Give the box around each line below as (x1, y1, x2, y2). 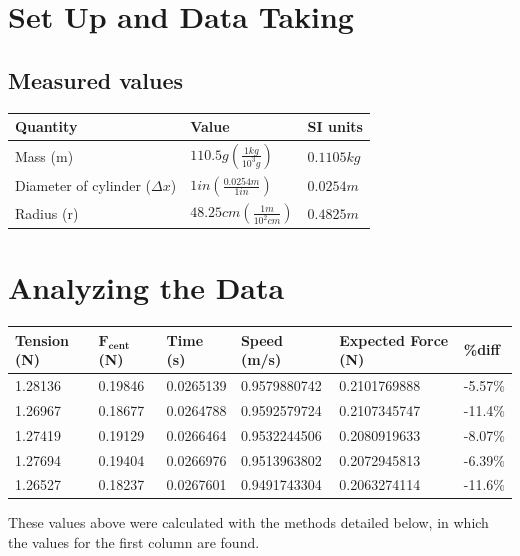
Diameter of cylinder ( (15, 175, 151, 196)
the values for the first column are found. (8, 532, 260, 553)
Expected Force (339, 329, 449, 350)
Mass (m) (15, 145, 74, 166)
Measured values (8, 64, 184, 95)
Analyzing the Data (8, 267, 285, 308)
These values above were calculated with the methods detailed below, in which (8, 512, 489, 533)
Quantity (15, 116, 78, 137)
